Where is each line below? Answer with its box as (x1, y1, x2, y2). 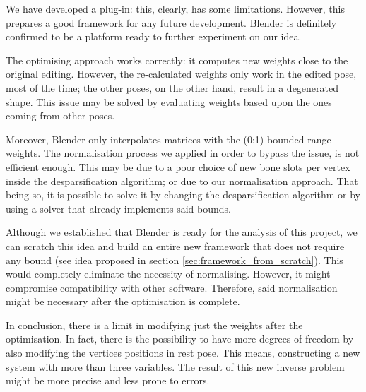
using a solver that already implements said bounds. (6, 201, 231, 215)
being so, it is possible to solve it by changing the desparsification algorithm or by (6, 187, 360, 202)
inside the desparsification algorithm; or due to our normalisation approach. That (6, 173, 358, 188)
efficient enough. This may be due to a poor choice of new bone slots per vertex (6, 159, 350, 174)
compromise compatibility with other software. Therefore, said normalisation (6, 280, 338, 295)
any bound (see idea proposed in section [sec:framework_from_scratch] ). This (6, 252, 343, 267)
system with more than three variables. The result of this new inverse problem (6, 359, 345, 374)
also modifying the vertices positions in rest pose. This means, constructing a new (6, 345, 360, 360)
